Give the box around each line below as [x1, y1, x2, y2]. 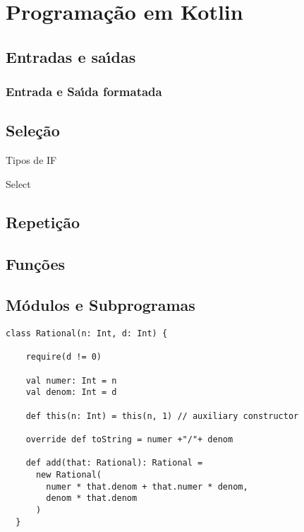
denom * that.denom [46, 493, 138, 504]
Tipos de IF [6, 153, 57, 167]
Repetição [6, 211, 80, 232]
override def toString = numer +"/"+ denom [25, 435, 233, 445]
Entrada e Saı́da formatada [6, 83, 162, 100]
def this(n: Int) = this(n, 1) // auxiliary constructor [25, 410, 299, 421]
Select [6, 176, 31, 191]
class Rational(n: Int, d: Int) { [6, 329, 168, 339]
